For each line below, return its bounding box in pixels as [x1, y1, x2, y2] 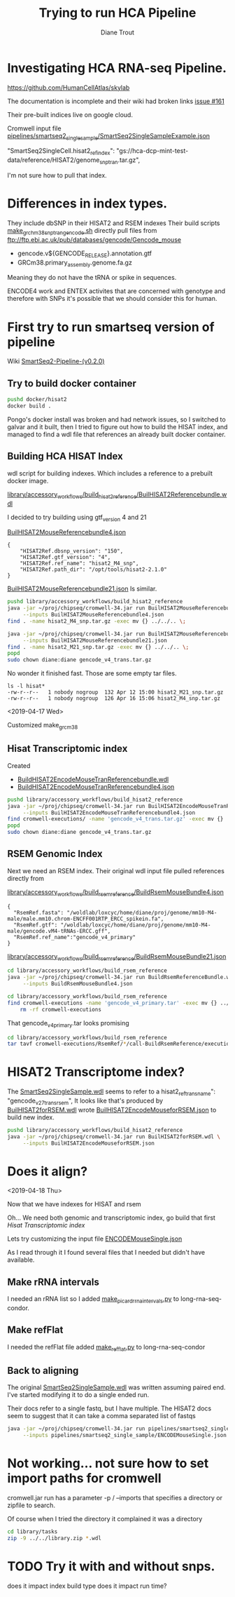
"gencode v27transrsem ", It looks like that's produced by [7, 1096, 163, 1106]
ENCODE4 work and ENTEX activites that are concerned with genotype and [7, 287, 226, 295]
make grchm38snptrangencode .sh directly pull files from [7, 227, 157, 236]
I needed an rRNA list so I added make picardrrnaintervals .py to [7, 1295, 180, 1305]
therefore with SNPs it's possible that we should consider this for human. [7, 295, 218, 303]
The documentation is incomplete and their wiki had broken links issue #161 [7, 97, 225, 105]
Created [7, 761, 31, 769]
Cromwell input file [7, 124, 62, 133]
